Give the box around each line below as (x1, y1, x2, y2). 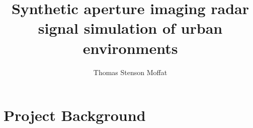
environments (82, 37, 178, 58)
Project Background (4, 105, 146, 125)
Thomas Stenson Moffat (93, 67, 167, 77)
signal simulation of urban (38, 18, 223, 38)
